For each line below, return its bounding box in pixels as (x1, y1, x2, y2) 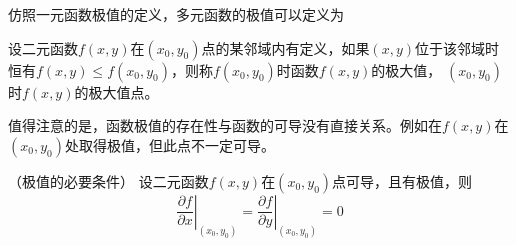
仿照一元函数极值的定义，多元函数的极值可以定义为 (8, 4, 344, 24)
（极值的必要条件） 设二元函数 (8, 170, 209, 191)
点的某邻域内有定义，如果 (201, 37, 370, 58)
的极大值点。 (74, 81, 159, 102)
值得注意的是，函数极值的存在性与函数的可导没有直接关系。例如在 (8, 115, 442, 136)
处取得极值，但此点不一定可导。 (64, 134, 275, 155)
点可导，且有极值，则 (332, 170, 473, 191)
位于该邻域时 (415, 37, 500, 58)
